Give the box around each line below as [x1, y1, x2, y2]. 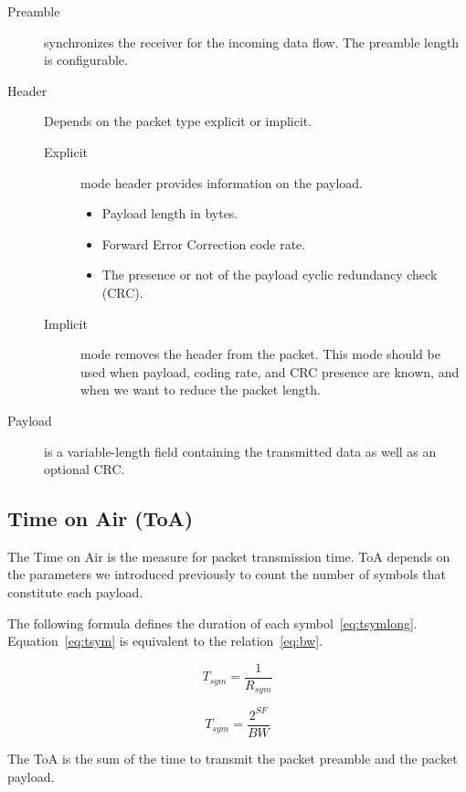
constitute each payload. [7, 583, 143, 602]
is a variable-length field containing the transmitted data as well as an [44, 441, 437, 460]
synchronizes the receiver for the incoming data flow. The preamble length [44, 32, 460, 51]
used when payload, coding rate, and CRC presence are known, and [80, 362, 460, 381]
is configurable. [44, 50, 128, 69]
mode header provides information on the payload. [80, 173, 364, 192]
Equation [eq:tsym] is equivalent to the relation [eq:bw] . [7, 631, 323, 650]
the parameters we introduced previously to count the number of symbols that [7, 565, 447, 584]
